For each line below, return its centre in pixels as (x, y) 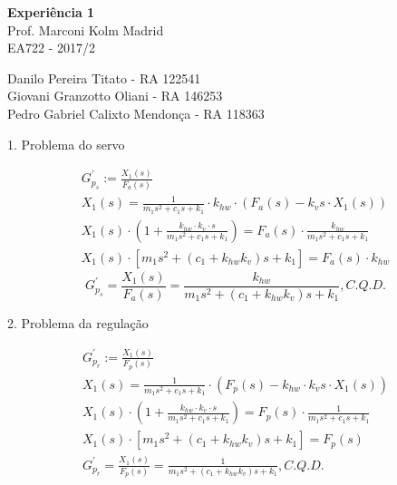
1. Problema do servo (66, 144)
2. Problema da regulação (78, 323)
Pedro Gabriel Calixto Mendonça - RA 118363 (136, 113)
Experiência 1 (51, 12)
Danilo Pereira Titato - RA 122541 (104, 78)
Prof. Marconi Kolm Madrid (86, 29)
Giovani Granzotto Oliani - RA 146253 (115, 96)
